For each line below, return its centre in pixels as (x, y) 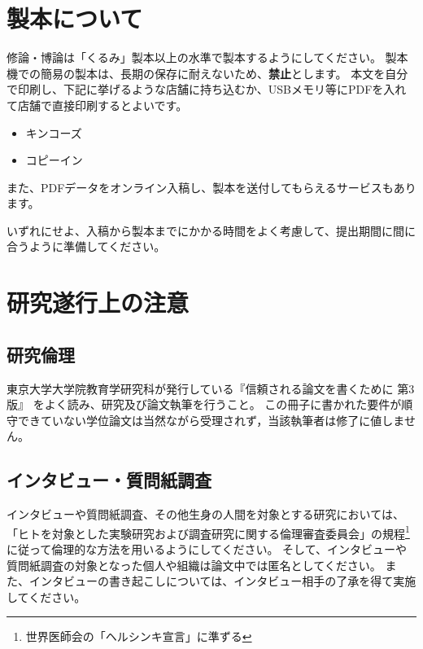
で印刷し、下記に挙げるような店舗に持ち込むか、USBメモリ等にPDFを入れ (207, 89)
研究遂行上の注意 (98, 303)
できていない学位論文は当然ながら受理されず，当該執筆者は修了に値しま (211, 420)
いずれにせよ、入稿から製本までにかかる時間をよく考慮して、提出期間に (200, 230)
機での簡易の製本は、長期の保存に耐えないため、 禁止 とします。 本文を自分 (207, 73)
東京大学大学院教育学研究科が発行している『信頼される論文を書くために (200, 388)
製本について (75, 18)
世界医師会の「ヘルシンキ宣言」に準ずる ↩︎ (139, 636)
